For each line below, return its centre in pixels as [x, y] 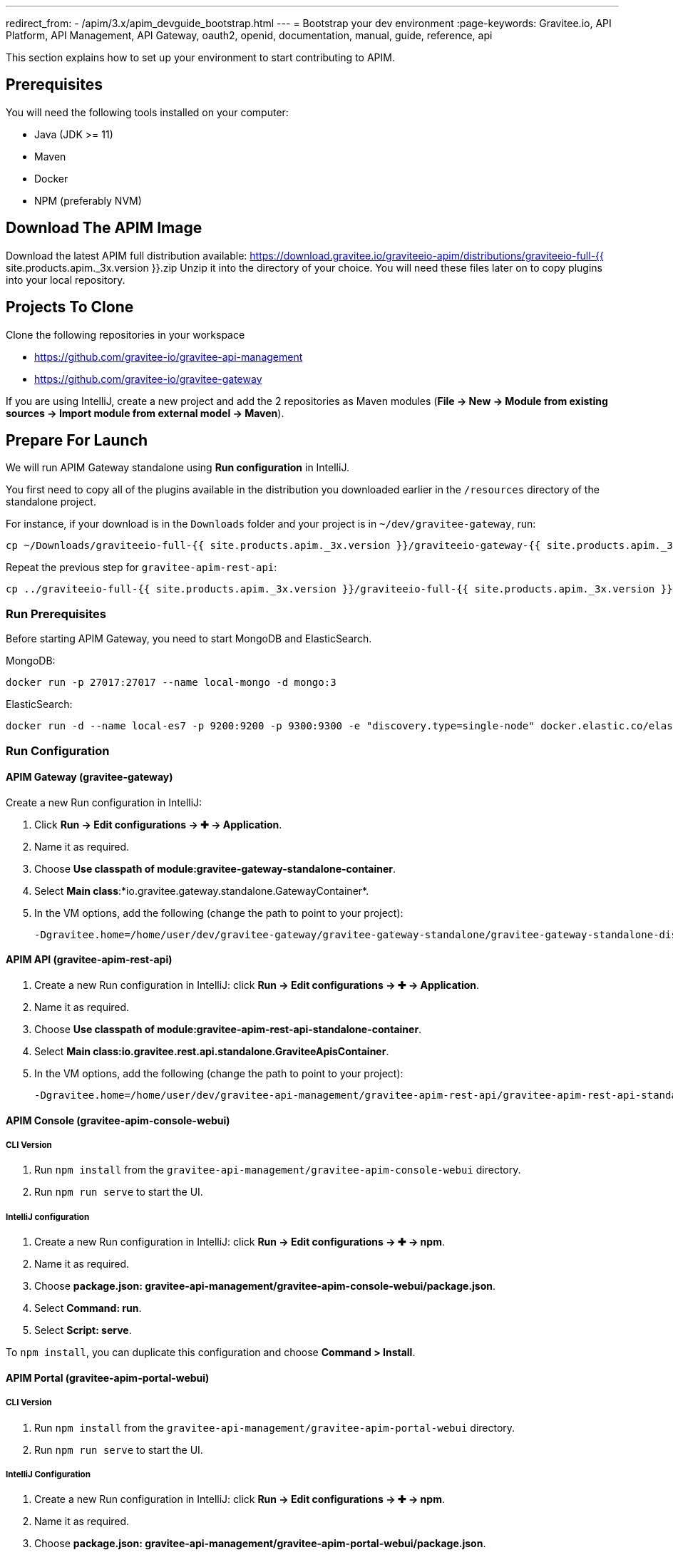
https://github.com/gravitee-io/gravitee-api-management [169, 356]
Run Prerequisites [56, 614]
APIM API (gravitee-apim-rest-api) [89, 960]
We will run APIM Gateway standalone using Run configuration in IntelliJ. [178, 468]
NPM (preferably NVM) [88, 200]
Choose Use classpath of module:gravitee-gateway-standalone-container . [215, 868]
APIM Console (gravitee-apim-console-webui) [118, 1120]
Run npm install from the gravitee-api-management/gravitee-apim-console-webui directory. [278, 1170]
